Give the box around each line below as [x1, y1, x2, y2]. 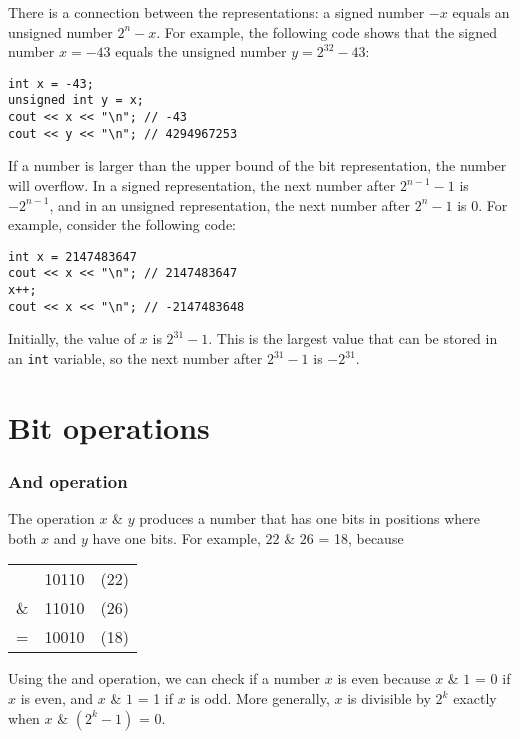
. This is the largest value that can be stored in [208, 328, 498, 349]
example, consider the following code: [8, 214, 237, 235]
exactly [453, 688, 497, 709]
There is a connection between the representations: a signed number [8, 2, 425, 22]
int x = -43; [8, 76, 94, 91]
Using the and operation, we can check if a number [8, 668, 321, 689]
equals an [452, 2, 510, 22]
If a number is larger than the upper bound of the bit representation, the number [8, 155, 507, 176]
